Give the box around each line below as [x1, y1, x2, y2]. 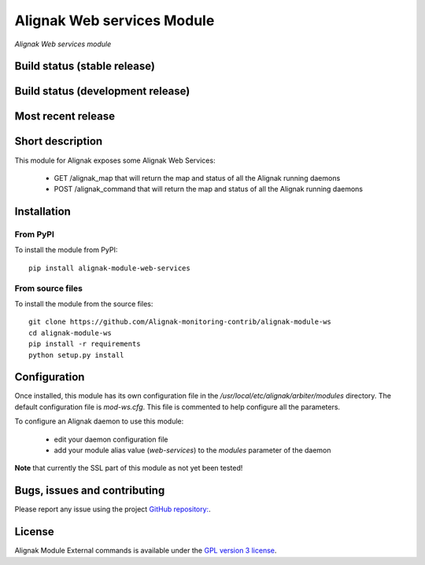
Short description [14, 134, 103, 149]
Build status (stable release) [14, 60, 155, 73]
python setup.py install [28, 350, 124, 359]
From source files [14, 283, 83, 294]
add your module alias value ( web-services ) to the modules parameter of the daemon [54, 446, 331, 455]
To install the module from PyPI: [14, 245, 118, 255]
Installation [14, 205, 71, 218]
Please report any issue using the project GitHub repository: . [14, 504, 212, 514]
